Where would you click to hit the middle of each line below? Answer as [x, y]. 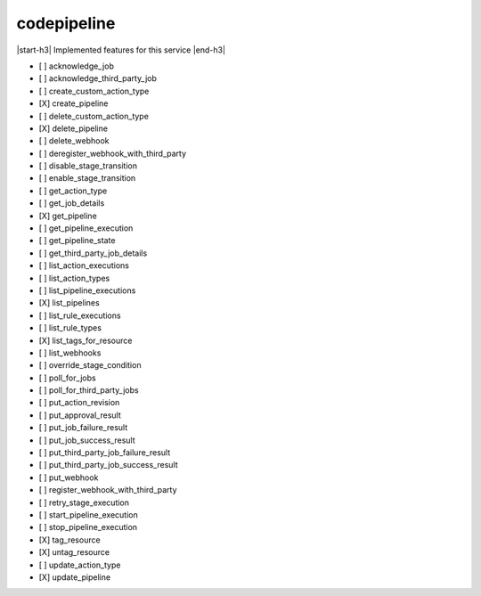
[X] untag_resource [74, 552]
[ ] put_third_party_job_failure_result [105, 453]
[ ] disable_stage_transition [88, 166]
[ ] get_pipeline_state [77, 241]
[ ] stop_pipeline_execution [88, 527]
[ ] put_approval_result [80, 415]
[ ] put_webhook [69, 478]
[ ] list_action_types [74, 278]
